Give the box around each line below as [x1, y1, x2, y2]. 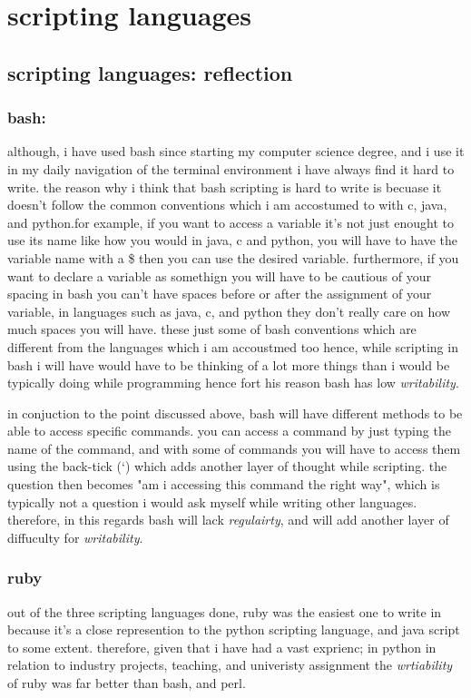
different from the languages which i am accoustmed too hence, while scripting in [7, 337, 458, 356]
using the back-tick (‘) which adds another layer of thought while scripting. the [7, 457, 447, 476]
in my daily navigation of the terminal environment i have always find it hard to [7, 159, 455, 178]
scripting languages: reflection [7, 58, 293, 86]
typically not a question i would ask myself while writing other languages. [7, 492, 417, 511]
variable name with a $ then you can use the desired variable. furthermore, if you [7, 248, 459, 267]
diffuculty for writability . [7, 527, 143, 546]
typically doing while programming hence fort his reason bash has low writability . [7, 373, 459, 392]
